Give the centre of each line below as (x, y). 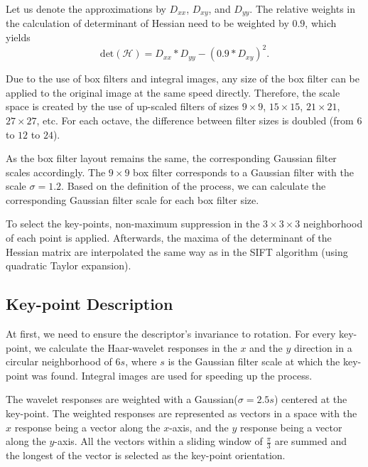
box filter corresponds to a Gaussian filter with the (243, 172)
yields (18, 37)
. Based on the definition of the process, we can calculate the (194, 186)
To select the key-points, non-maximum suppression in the (133, 224)
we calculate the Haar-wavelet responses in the (136, 347)
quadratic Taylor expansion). (69, 265)
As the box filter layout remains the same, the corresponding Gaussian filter (171, 158)
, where (141, 361)
